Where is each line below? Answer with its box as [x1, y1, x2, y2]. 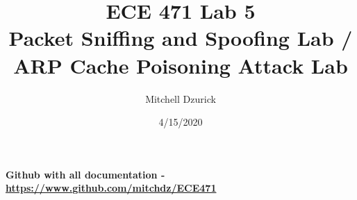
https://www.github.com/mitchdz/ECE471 [6, 181, 217, 195]
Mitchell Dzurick [145, 91, 216, 106]
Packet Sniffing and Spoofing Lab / [8, 24, 353, 52]
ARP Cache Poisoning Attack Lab [13, 51, 348, 79]
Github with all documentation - [6, 167, 165, 181]
